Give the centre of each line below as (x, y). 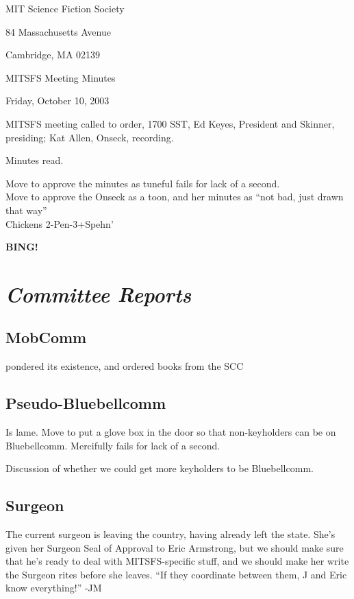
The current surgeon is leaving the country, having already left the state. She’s (170, 534)
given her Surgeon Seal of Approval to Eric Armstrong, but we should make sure (175, 547)
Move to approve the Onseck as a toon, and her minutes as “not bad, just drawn (175, 197)
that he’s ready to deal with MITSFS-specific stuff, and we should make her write (177, 561)
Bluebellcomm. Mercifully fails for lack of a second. (113, 445)
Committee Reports (99, 294)
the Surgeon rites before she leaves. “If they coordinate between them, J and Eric (176, 574)
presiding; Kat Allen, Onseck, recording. (90, 137)
